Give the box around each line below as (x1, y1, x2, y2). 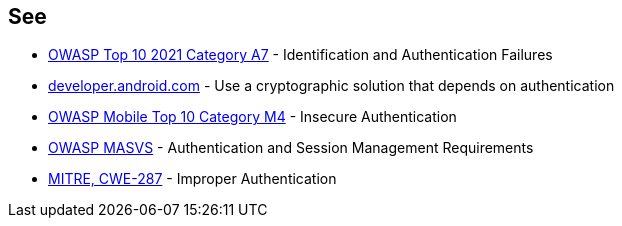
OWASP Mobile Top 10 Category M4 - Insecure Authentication (48, 108, 457, 126)
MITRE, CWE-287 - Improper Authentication (48, 170, 337, 188)
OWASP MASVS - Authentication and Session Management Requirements (48, 139, 534, 157)
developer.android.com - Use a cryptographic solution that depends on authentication (48, 77, 615, 95)
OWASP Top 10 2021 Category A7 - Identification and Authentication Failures (48, 46, 553, 64)
